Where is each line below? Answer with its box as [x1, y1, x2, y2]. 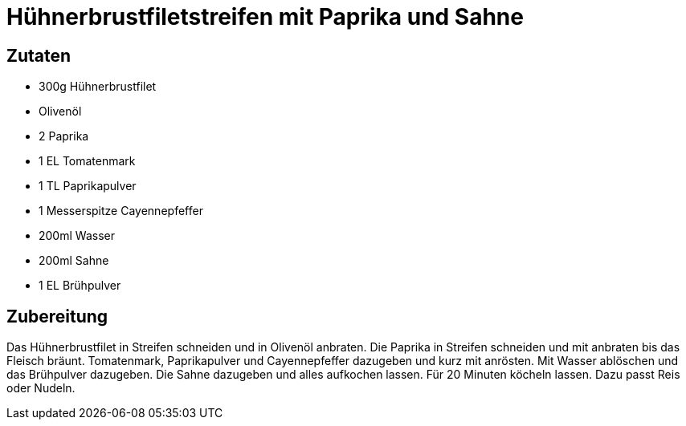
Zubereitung [6, 306, 108, 327]
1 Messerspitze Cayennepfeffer [39, 204, 203, 218]
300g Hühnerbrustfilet [39, 79, 157, 94]
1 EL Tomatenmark [39, 154, 136, 168]
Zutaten [6, 45, 71, 66]
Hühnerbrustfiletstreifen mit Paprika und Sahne [6, 3, 524, 30]
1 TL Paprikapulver [39, 179, 137, 193]
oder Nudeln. [6, 381, 76, 396]
